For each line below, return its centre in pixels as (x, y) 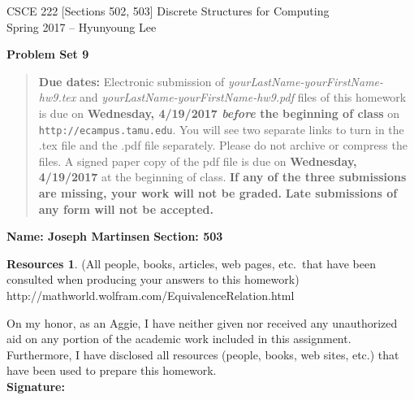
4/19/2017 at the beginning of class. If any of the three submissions (222, 177)
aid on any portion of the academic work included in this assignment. (179, 339)
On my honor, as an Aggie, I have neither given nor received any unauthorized (202, 322)
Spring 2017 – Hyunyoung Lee (82, 26)
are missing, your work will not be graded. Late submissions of (218, 193)
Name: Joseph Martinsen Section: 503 (115, 236)
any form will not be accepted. (126, 209)
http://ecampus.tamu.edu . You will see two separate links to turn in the (221, 129)
